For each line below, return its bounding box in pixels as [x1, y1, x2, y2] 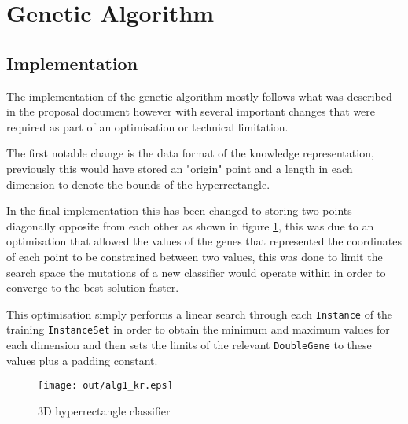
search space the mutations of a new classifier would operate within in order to [6, 264, 386, 280]
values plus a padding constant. [6, 352, 158, 368]
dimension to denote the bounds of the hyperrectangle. [6, 175, 270, 192]
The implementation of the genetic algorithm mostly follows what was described [6, 87, 392, 104]
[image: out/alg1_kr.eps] [38, 380, 173, 392]
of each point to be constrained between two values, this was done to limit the [6, 248, 383, 264]
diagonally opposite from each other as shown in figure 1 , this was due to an [6, 217, 374, 234]
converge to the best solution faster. [6, 279, 179, 296]
